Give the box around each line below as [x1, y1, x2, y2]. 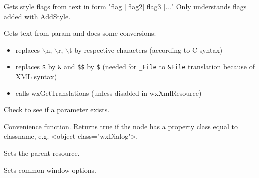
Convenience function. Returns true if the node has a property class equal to [4, 121, 238, 131]
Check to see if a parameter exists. [4, 104, 110, 115]
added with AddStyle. [4, 11, 71, 21]
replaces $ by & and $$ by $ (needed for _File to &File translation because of [15, 61, 255, 72]
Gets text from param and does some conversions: [4, 28, 156, 38]
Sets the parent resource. [4, 148, 80, 158]
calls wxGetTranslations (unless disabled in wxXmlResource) [15, 88, 202, 98]
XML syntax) [15, 71, 57, 82]
